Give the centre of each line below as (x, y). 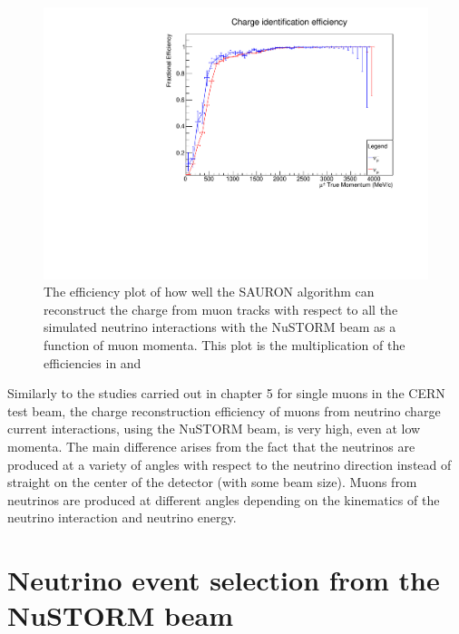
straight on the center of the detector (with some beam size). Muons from (212, 482)
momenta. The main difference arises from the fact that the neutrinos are (211, 446)
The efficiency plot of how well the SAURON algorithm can (209, 292)
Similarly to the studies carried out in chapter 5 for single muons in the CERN (226, 393)
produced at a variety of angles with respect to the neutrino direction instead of (229, 464)
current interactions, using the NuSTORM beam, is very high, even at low (214, 429)
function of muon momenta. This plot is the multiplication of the (225, 345)
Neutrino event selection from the (224, 580)
